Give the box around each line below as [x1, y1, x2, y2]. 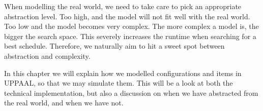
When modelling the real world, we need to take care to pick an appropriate [4, 1, 242, 11]
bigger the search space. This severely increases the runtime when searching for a [4, 30, 256, 41]
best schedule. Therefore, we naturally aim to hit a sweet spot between [4, 41, 225, 51]
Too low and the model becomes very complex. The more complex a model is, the [4, 21, 259, 31]
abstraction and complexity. [4, 50, 91, 61]
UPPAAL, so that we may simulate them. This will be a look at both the [4, 78, 233, 88]
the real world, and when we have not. [4, 97, 124, 108]
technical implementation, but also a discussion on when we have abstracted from [4, 87, 258, 98]
